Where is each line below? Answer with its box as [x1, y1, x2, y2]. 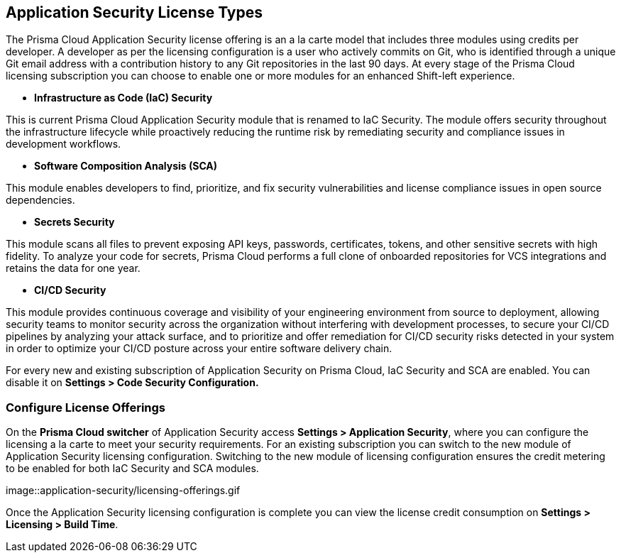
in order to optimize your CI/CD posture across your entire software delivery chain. [6, 342, 392, 355]
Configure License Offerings [6, 400, 166, 415]
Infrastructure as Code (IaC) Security [34, 92, 213, 104]
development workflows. [6, 138, 121, 151]
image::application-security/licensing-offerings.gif [6, 484, 241, 497]
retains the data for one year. [6, 262, 141, 275]
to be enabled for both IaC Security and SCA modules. [6, 462, 259, 475]
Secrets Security [34, 216, 115, 229]
